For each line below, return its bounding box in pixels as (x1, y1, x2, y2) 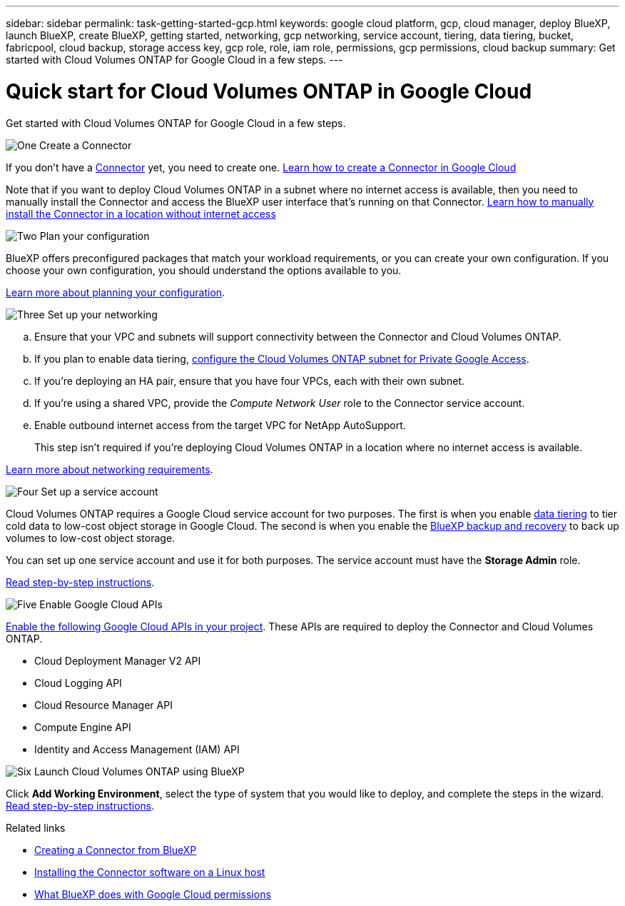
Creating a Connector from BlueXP (34, 843, 197, 856)
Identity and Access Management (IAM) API (34, 743, 240, 755)
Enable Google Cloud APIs (39, 598, 163, 610)
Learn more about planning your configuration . (6, 286, 225, 298)
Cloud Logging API (34, 676, 122, 689)
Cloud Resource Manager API (34, 698, 173, 711)
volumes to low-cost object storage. (6, 531, 176, 544)
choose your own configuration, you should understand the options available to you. (6, 263, 402, 276)
